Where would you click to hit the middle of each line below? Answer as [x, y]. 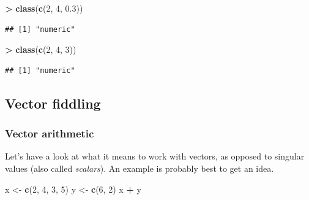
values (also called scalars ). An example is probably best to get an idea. [140, 168]
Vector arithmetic [50, 133]
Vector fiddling [53, 103]
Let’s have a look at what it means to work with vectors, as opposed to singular [155, 156]
